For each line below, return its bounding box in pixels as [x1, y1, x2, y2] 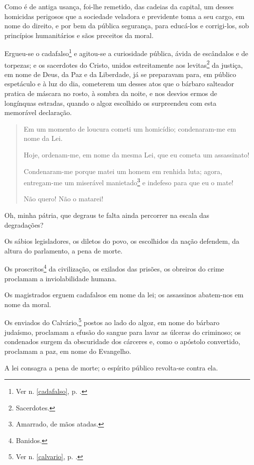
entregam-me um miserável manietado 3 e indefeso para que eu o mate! [23, 176, 234, 187]
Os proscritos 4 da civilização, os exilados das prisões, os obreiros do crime [4, 262, 224, 274]
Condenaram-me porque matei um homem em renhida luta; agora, [23, 166, 222, 176]
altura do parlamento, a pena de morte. [4, 245, 123, 255]
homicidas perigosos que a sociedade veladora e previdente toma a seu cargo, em [4, 11, 245, 21]
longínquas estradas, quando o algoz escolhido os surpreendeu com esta [4, 97, 216, 108]
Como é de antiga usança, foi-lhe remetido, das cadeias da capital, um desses [4, 1, 234, 11]
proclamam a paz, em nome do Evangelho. [4, 346, 131, 356]
